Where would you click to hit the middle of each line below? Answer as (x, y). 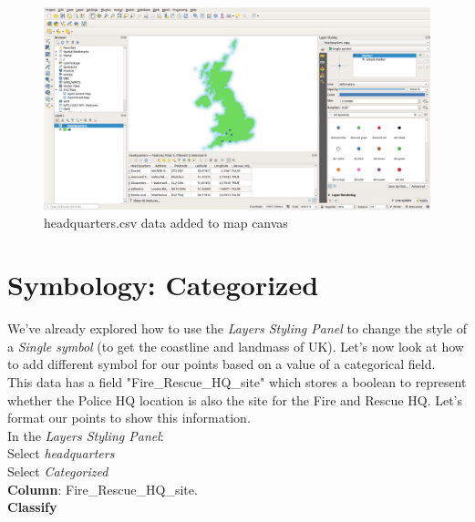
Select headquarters (61, 453)
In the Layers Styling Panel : (86, 435)
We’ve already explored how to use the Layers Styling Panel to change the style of (237, 328)
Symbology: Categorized (163, 285)
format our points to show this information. (129, 418)
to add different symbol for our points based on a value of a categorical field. (222, 364)
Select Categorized (58, 471)
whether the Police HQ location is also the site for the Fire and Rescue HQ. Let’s (235, 399)
